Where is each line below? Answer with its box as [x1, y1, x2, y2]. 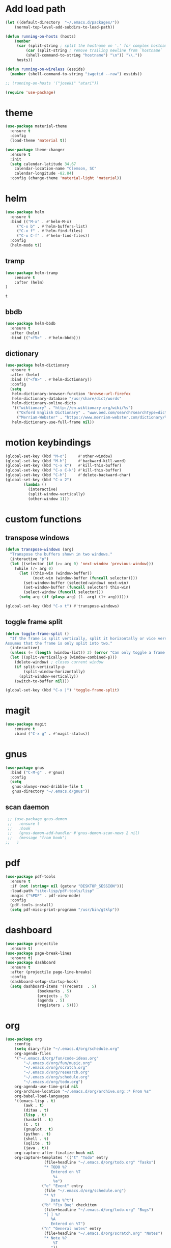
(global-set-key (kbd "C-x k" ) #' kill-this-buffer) [5, 463, 122, 468]
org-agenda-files [14, 1051, 51, 1056]
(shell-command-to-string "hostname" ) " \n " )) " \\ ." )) [25, 53, 142, 58]
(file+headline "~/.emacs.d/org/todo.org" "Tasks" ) [44, 1159, 156, 1165]
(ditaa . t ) [23, 1108, 49, 1113]
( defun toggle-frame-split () [5, 631, 70, 636]
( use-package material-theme [5, 124, 67, 129]
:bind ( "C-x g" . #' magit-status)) [14, 731, 90, 736]
